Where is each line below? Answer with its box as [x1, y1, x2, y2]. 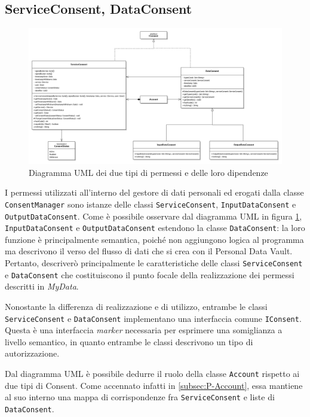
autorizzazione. [5, 347, 60, 360]
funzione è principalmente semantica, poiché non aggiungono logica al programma [5, 233, 304, 245]
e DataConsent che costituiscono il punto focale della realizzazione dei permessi [5, 268, 294, 281]
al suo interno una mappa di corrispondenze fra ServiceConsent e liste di [5, 391, 275, 403]
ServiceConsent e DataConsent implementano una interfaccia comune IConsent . [5, 312, 302, 324]
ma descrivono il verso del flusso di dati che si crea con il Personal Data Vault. [5, 245, 293, 257]
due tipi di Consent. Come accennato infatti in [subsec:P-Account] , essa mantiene [5, 379, 303, 391]
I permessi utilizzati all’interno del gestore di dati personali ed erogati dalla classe [5, 186, 304, 199]
